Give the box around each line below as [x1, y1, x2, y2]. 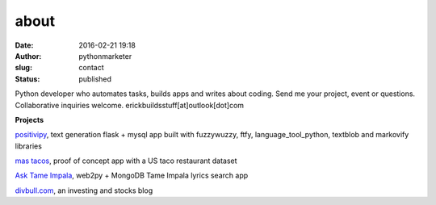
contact [78, 63, 104, 73]
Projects [15, 115, 44, 124]
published [78, 73, 112, 84]
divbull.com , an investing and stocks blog [15, 186, 153, 195]
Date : [15, 40, 34, 50]
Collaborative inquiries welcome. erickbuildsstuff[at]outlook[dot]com [15, 100, 245, 110]
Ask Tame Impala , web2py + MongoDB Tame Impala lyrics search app [15, 170, 249, 181]
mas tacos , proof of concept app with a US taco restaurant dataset [15, 156, 237, 165]
